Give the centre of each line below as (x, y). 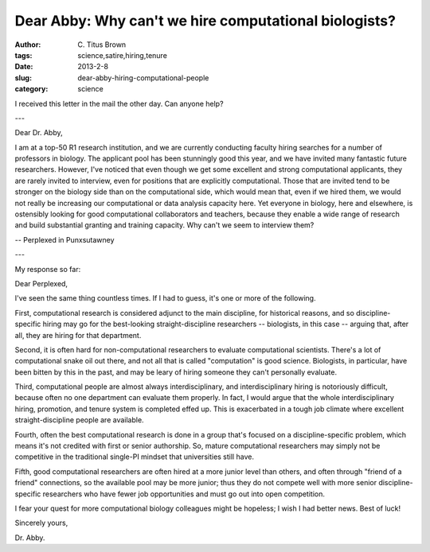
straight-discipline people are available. (79, 420)
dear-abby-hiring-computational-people (143, 78)
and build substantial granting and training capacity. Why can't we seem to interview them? (164, 225)
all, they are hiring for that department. (78, 335)
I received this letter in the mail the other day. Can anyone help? (119, 103)
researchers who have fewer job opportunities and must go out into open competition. (184, 494)
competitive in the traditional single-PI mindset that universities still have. (135, 457)
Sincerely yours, (41, 523)
